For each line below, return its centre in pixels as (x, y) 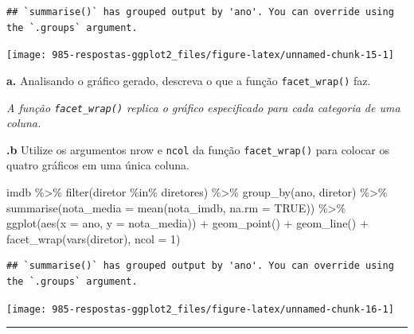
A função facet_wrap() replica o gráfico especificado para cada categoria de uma (203, 107)
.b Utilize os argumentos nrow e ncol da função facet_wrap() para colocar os (198, 149)
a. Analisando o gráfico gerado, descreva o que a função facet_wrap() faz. (189, 80)
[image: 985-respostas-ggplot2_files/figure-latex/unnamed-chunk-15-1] (200, 55)
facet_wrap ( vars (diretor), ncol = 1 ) (94, 238)
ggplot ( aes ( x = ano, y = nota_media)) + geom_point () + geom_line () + (187, 223)
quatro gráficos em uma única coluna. (98, 165)
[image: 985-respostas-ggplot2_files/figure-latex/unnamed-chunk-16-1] (200, 309)
